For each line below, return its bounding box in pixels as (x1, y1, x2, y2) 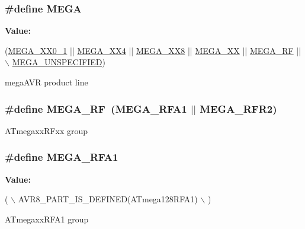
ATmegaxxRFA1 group (5, 212, 89, 225)
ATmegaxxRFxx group (5, 124, 88, 136)
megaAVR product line (5, 76, 88, 88)
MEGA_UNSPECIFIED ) (12, 56, 105, 68)
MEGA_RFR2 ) (200, 101, 277, 116)
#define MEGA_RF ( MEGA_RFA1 (5, 101, 187, 116)
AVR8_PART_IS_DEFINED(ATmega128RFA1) (18, 193, 198, 205)
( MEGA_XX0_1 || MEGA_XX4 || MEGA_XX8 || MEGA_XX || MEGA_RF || (5, 44, 301, 56)
